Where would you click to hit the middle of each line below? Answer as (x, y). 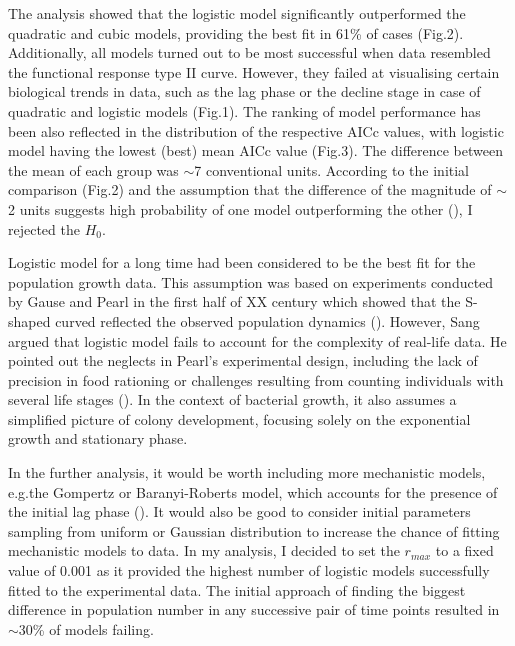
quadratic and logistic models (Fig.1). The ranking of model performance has (244, 110)
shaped (29, 320)
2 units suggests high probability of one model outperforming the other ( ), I (240, 208)
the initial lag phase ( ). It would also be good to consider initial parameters (239, 511)
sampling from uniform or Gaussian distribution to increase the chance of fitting (254, 530)
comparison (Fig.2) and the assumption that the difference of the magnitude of (250, 189)
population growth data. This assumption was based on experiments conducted (251, 281)
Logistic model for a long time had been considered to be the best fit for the (242, 262)
